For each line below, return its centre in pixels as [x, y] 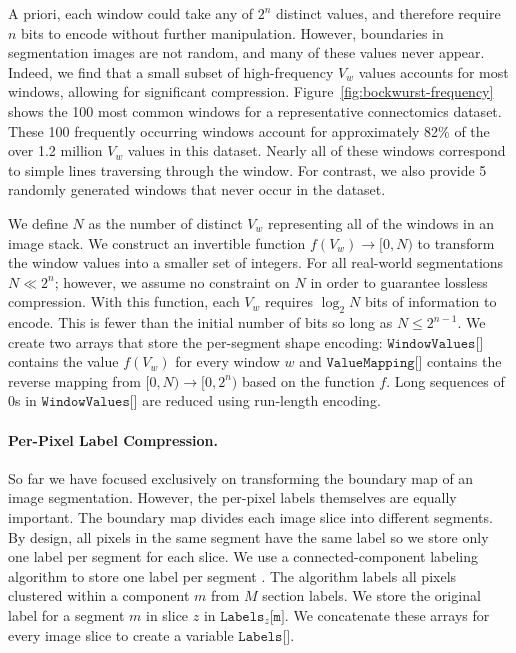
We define [38, 222]
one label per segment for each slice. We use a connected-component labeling [243, 556]
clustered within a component [99, 595]
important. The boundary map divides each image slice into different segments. [250, 517]
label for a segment [66, 615]
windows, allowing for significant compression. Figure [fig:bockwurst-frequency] [251, 91]
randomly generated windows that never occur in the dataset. [197, 189]
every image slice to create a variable [121, 634]
